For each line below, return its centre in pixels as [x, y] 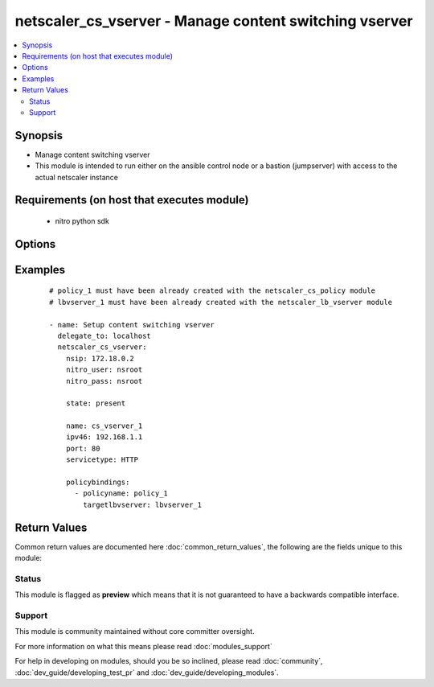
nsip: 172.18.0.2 [100, 358]
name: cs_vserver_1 [104, 426]
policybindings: [98, 482]
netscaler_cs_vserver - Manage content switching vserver [214, 21]
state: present [96, 403]
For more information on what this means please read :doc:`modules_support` [143, 646]
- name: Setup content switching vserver [132, 325]
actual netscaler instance [76, 177]
